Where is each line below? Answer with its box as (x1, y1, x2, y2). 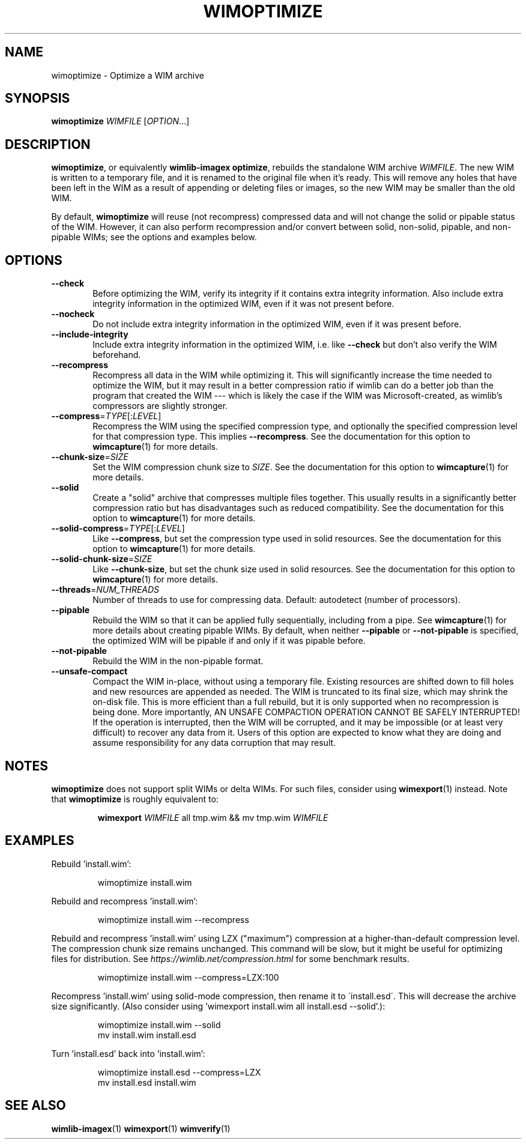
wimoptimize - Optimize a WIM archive (51, 70, 204, 80)
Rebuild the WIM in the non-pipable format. (92, 656, 264, 667)
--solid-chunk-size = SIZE (51, 554, 153, 564)
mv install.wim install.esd (97, 1029, 196, 1040)
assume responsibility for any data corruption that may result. (92, 737, 336, 748)
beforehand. (92, 350, 141, 360)
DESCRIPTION (5, 136, 91, 152)
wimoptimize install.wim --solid (97, 1019, 221, 1030)
